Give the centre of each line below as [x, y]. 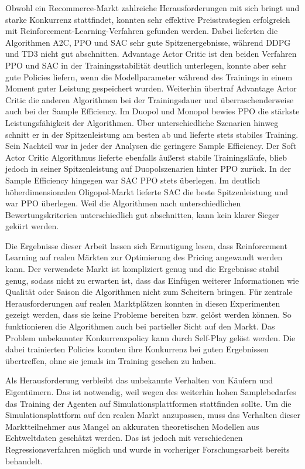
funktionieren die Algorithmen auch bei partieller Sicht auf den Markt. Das [140, 326]
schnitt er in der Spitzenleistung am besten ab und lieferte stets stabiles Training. [152, 134]
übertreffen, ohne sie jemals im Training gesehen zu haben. [111, 360]
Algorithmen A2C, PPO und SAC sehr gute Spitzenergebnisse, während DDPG [148, 42]
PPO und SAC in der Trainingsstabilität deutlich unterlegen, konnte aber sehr [146, 65]
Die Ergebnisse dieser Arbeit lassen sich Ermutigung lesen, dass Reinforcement [146, 245]
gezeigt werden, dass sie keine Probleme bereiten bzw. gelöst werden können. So [148, 315]
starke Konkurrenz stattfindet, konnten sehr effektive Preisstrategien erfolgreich [148, 19]
